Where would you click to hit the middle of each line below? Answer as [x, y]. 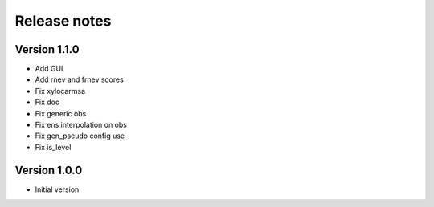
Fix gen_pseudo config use [80, 136]
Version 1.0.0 [49, 170]
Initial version [57, 189]
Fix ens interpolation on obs [81, 125]
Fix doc [47, 102]
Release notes [63, 21]
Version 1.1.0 [47, 49]
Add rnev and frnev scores [79, 79]
